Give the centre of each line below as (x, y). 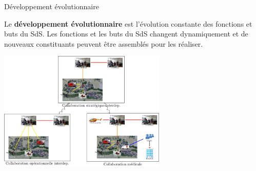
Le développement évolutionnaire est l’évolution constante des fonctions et (128, 23)
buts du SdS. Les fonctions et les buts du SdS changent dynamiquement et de (126, 34)
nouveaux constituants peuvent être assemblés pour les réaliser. (104, 43)
